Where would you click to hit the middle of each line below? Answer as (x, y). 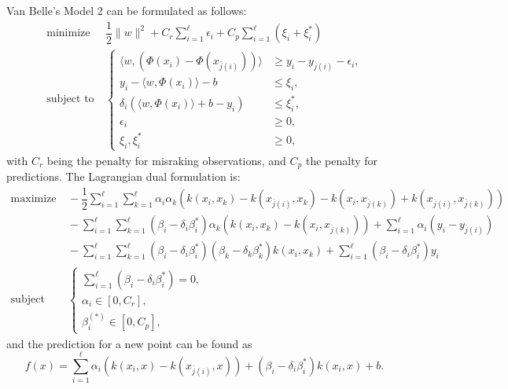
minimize (68, 33)
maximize (33, 199)
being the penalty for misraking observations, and (166, 160)
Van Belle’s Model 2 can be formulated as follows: (127, 10)
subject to (70, 99)
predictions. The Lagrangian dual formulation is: (123, 176)
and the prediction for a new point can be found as (129, 343)
